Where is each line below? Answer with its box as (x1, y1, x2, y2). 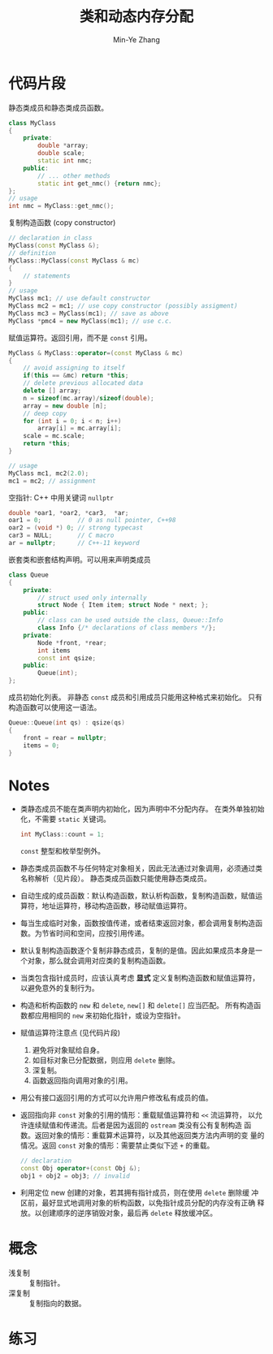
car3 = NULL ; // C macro (8, 531, 115, 540)
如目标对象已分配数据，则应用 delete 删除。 (32, 1055, 180, 1065)
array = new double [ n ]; (23, 401, 107, 410)
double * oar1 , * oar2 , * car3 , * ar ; (8, 508, 129, 517)
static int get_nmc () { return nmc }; (37, 180, 162, 188)
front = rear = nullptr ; (23, 733, 107, 742)
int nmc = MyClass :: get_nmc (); (8, 202, 115, 210)
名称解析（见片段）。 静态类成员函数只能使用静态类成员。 (19, 874, 211, 884)
